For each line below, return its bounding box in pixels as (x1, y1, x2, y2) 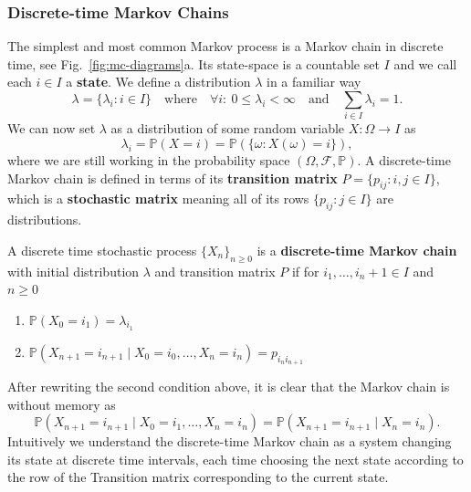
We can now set (7, 119, 96, 138)
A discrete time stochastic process (7, 240, 197, 259)
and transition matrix (154, 261, 276, 280)
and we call (393, 54, 457, 73)
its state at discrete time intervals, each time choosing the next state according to (7, 449, 464, 468)
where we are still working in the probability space (7, 150, 290, 169)
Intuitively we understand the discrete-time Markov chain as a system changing (7, 432, 452, 451)
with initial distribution (7, 261, 140, 280)
